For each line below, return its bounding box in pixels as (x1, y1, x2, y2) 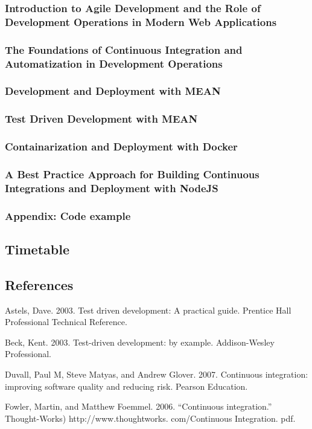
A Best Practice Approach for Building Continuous (5, 166, 259, 181)
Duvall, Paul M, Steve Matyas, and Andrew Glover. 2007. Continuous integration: (5, 368, 308, 381)
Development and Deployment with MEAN (5, 83, 221, 98)
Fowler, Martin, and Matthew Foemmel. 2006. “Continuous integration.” (5, 400, 272, 413)
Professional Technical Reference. (5, 315, 127, 328)
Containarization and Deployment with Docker (5, 139, 238, 154)
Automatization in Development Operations (5, 56, 223, 71)
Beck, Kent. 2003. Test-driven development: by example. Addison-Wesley (5, 335, 275, 348)
